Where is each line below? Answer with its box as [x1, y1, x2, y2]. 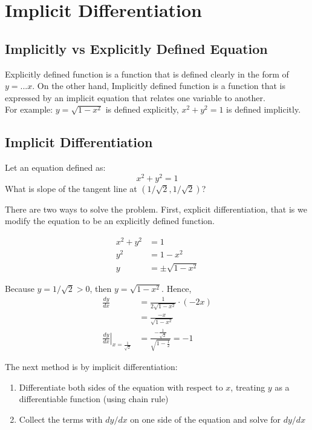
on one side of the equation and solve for [130, 413, 281, 426]
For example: [5, 103, 53, 116]
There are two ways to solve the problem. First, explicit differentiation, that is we [5, 202, 307, 215]
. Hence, [161, 282, 192, 295]
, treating [230, 380, 265, 393]
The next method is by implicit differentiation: [5, 360, 178, 373]
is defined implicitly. [226, 103, 301, 116]
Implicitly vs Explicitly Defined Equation [5, 39, 268, 58]
